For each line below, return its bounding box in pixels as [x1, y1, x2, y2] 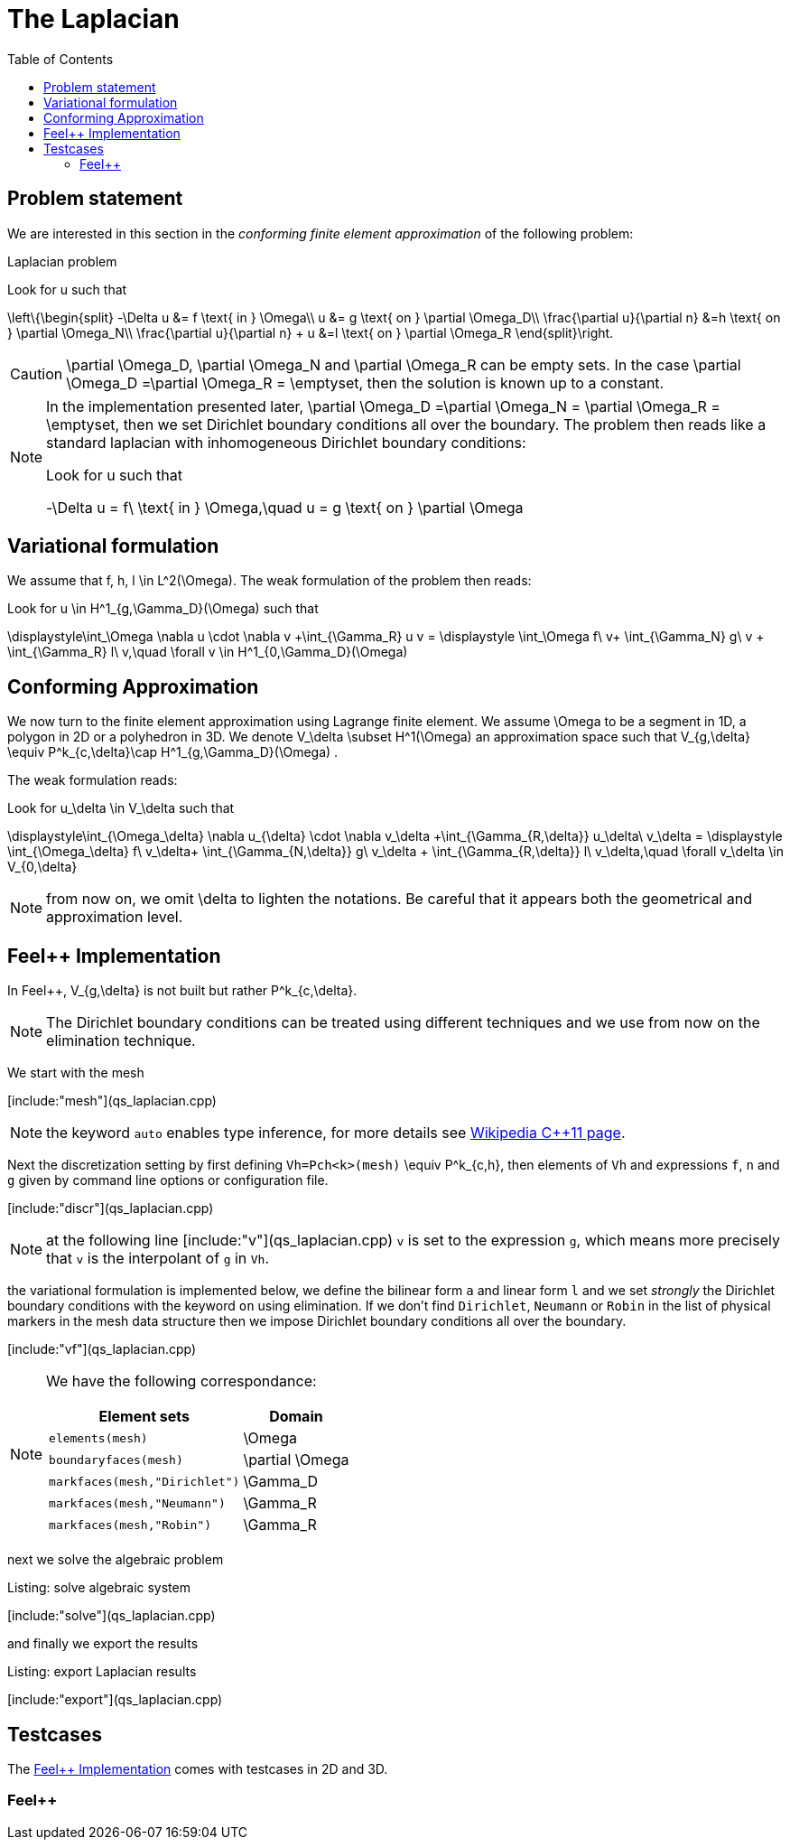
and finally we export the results [7, 1636, 199, 1652]
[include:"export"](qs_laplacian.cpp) [7, 1692, 223, 1708]
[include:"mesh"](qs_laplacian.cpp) [7, 1093, 217, 1109]
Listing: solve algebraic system [7, 1580, 191, 1596]
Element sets [98, 1407, 190, 1426]
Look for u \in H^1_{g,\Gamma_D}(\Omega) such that [7, 601, 319, 617]
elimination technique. [46, 1031, 196, 1050]
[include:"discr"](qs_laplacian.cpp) [7, 1200, 214, 1217]
